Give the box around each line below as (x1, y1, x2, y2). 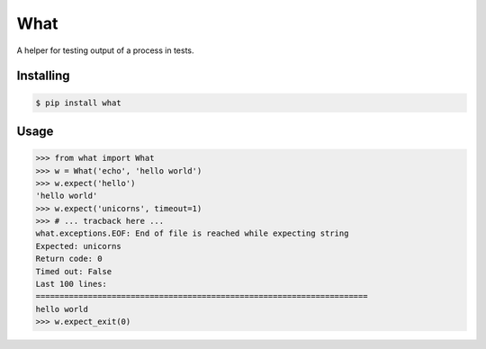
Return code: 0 (35, 254, 103, 264)
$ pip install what (35, 97, 121, 108)
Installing (16, 68, 71, 84)
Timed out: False (35, 266, 112, 276)
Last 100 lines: (35, 279, 108, 290)
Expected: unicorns (35, 241, 121, 251)
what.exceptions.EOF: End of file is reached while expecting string (35, 228, 349, 238)
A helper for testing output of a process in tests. (16, 45, 194, 56)
